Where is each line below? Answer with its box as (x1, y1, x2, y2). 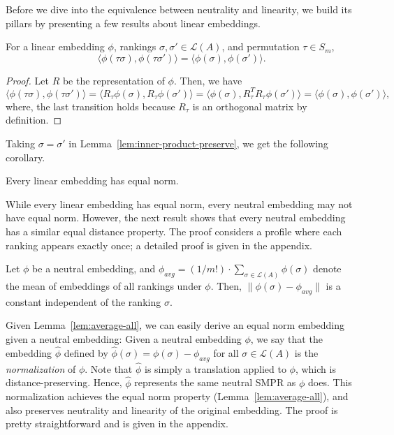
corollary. (6, 149, 45, 164)
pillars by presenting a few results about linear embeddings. (6, 15, 261, 30)
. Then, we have (173, 73, 242, 87)
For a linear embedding (6, 39, 105, 54)
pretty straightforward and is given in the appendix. (6, 416, 228, 431)
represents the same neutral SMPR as (134, 375, 296, 390)
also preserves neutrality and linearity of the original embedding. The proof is (6, 402, 338, 417)
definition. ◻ (6, 112, 62, 127)
